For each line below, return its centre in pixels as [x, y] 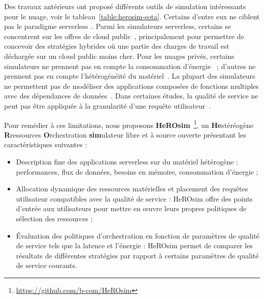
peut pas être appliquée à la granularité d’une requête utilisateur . [108, 105]
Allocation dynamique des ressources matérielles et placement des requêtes [132, 189]
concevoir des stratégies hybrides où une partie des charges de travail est [117, 46]
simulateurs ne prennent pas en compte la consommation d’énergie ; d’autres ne [130, 66]
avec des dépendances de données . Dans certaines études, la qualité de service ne [131, 96]
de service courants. [46, 265]
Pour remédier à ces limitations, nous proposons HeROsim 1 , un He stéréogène [129, 124]
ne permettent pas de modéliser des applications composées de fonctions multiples [131, 86]
